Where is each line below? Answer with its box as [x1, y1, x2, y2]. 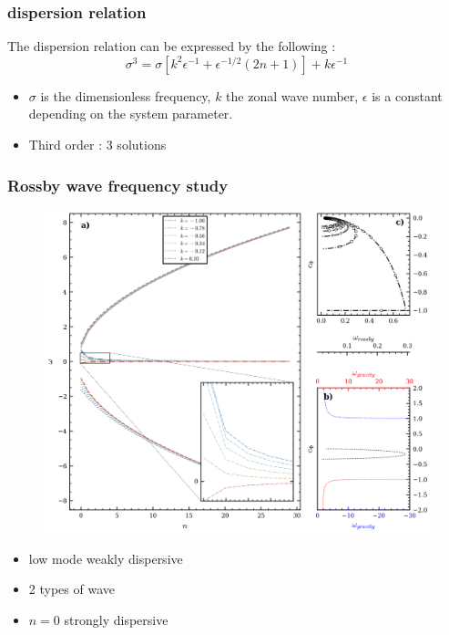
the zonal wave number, [226, 86, 359, 105]
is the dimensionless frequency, [40, 86, 211, 105]
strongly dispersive [64, 609, 168, 629]
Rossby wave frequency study [7, 173, 229, 196]
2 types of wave [28, 579, 115, 599]
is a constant [372, 86, 443, 105]
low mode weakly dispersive [28, 548, 183, 567]
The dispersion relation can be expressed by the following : [7, 36, 336, 56]
